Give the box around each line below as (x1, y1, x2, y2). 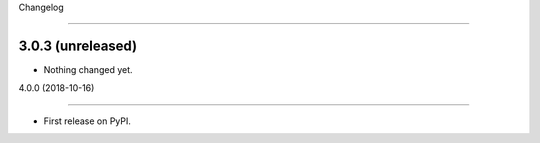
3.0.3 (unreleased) (18, 37, 138, 54)
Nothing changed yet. (43, 63, 134, 75)
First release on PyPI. (43, 115, 132, 127)
